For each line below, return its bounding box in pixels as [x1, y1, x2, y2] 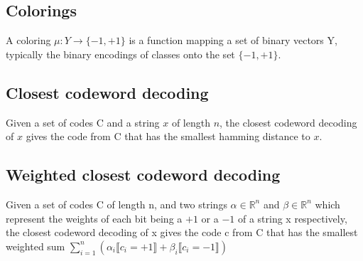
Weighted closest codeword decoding [6, 164, 281, 186]
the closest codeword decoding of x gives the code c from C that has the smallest [6, 225, 358, 240]
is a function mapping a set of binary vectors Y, [129, 33, 337, 48]
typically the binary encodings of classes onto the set [6, 46, 235, 61]
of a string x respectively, [237, 211, 347, 225]
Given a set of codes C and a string [6, 114, 160, 129]
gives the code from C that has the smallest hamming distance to [26, 129, 310, 144]
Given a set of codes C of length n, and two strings [6, 196, 227, 211]
